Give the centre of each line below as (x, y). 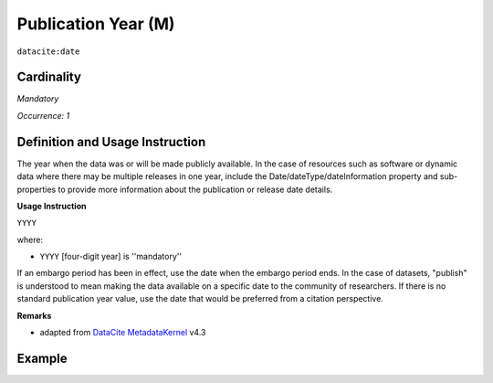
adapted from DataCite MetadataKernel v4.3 (123, 333)
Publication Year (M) (96, 24)
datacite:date (48, 51)
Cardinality (49, 77)
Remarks (34, 315)
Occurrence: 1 (43, 115)
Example (42, 358)
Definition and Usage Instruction (111, 142)
